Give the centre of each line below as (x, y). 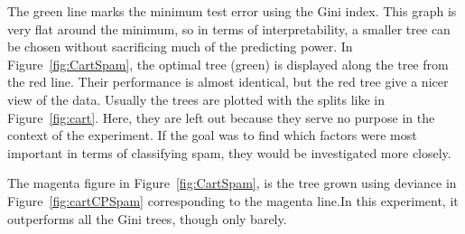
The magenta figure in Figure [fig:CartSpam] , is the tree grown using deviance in (232, 183)
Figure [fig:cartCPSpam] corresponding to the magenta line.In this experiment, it (233, 200)
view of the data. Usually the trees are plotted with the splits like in (196, 99)
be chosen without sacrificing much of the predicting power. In (180, 47)
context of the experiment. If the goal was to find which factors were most (212, 135)
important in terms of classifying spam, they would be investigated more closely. (229, 152)
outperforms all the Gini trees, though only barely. (147, 218)
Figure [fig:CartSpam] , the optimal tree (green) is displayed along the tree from (228, 64)
